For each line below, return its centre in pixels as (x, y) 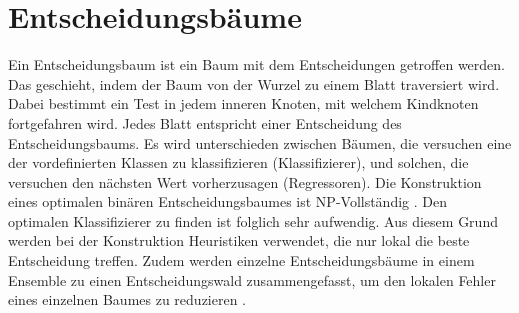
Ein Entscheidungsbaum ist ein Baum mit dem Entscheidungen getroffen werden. (256, 64)
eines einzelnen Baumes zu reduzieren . (127, 299)
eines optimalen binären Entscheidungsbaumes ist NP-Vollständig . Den (227, 201)
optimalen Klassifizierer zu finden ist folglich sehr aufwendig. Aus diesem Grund (253, 220)
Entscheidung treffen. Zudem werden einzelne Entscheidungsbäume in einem (241, 260)
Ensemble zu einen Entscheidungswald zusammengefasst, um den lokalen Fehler (252, 279)
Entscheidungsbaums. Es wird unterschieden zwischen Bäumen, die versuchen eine (260, 142)
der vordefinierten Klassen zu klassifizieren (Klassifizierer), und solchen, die (238, 162)
